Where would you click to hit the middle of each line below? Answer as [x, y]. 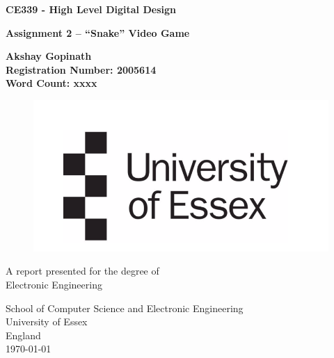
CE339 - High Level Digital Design [91, 9]
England [23, 335]
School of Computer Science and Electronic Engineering [125, 308]
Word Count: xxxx [51, 83]
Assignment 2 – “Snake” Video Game [98, 32]
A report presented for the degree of [82, 271]
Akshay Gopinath [49, 56]
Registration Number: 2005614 [81, 69]
